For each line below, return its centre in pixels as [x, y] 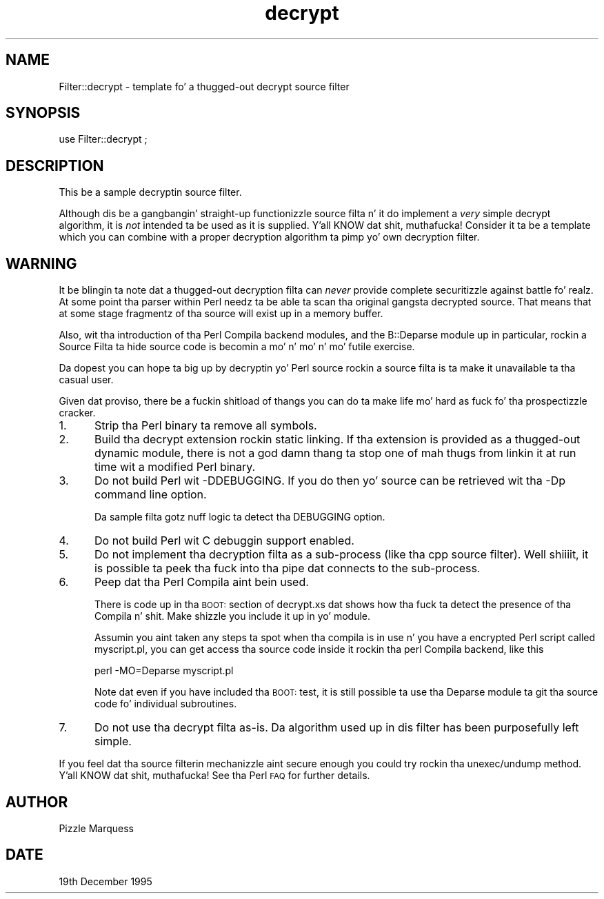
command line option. [150, 495]
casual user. [86, 380]
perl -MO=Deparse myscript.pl [164, 671]
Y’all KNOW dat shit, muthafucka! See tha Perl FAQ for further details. [214, 776]
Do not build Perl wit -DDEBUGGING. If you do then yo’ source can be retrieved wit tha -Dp [330, 481]
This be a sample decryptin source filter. [150, 192]
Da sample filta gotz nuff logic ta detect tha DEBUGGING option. [240, 517]
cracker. [77, 413]
